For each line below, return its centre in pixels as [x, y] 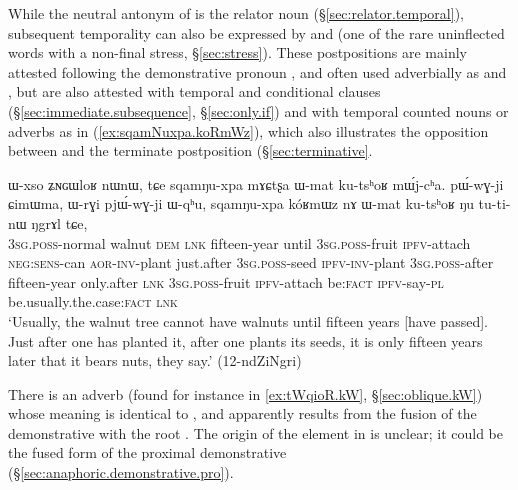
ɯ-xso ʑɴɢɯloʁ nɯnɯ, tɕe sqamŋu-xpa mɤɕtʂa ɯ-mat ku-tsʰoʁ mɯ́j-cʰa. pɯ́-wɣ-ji [256, 183]
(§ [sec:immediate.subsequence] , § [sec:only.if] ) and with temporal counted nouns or [258, 110]
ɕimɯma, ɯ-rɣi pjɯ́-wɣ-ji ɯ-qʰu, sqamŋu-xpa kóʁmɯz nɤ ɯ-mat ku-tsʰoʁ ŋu [241, 203]
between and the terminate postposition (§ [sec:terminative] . [190, 150]
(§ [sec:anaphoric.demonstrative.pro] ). [121, 472]
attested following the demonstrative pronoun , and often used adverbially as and [257, 71]
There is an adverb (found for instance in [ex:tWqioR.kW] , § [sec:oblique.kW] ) [245, 393]
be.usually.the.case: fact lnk [93, 301]
